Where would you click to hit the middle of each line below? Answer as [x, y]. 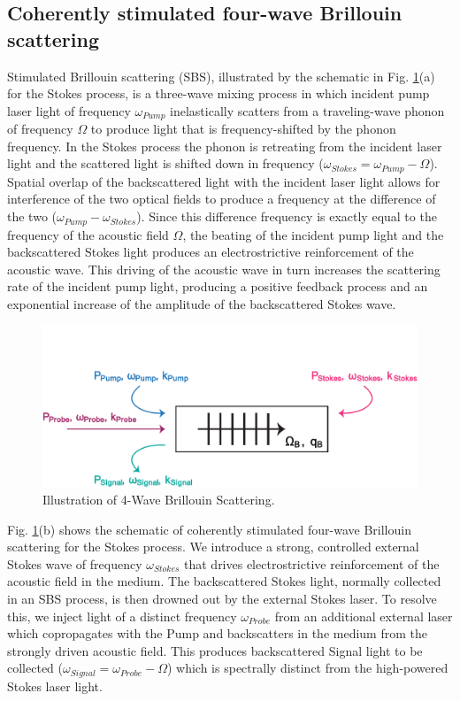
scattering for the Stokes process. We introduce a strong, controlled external [213, 547]
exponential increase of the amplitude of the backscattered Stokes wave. [202, 303]
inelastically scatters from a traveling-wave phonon [307, 110]
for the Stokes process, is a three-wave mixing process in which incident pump [218, 93]
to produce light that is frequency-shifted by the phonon [243, 129]
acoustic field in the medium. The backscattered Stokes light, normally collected [224, 581]
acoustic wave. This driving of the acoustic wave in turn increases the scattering [224, 269]
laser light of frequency [69, 110]
